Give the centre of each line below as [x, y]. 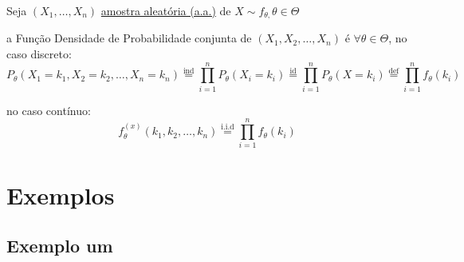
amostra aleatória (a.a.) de [166, 10]
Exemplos [61, 195]
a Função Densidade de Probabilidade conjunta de [129, 38]
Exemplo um [60, 246]
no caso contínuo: [49, 110]
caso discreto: [39, 54]
